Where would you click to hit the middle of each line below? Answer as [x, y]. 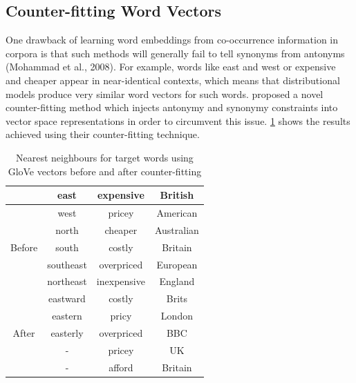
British [177, 195]
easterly [67, 332]
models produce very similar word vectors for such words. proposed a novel [165, 94]
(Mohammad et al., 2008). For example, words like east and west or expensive [171, 67]
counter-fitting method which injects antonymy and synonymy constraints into [172, 107]
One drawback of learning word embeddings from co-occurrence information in [172, 40]
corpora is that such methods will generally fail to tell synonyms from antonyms [175, 53]
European [177, 264]
